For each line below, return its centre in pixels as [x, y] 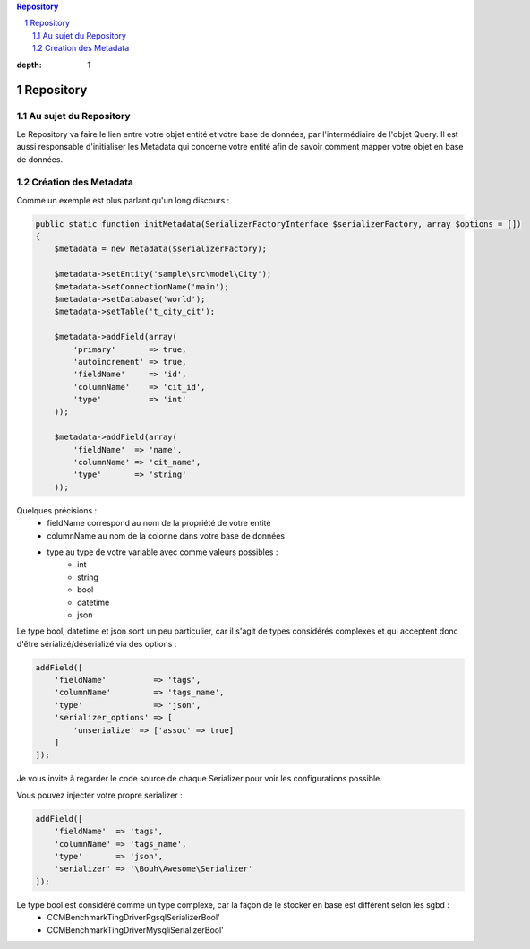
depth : [29, 65]
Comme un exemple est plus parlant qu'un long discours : [123, 200]
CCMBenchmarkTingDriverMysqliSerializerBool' [135, 930]
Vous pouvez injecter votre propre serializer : [99, 795]
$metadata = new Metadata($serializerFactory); [161, 249]
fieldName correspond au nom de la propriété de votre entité [159, 523]
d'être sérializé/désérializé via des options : [97, 643]
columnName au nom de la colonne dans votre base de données [166, 535]
